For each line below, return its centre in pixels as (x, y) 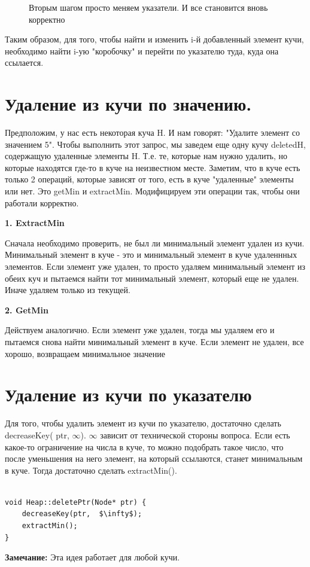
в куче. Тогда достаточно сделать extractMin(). (91, 470)
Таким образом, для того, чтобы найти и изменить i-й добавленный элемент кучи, (154, 39)
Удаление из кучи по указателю (128, 394)
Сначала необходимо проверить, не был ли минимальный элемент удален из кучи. (155, 243)
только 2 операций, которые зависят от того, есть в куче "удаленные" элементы (149, 179)
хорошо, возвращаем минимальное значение (85, 353)
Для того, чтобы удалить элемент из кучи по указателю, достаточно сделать (143, 423)
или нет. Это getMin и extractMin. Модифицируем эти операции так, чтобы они (152, 191)
